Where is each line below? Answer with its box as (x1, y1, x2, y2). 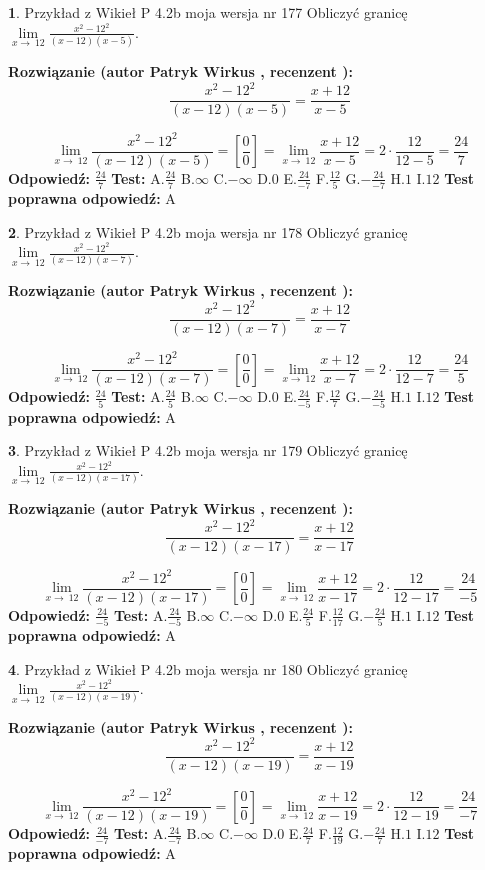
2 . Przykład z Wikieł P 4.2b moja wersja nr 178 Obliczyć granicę (8, 221, 408, 242)
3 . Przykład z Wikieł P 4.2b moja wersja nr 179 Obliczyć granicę (8, 440, 408, 461)
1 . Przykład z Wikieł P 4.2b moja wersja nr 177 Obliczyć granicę (8, 2, 408, 22)
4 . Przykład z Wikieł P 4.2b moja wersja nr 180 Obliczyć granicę (8, 658, 408, 679)
